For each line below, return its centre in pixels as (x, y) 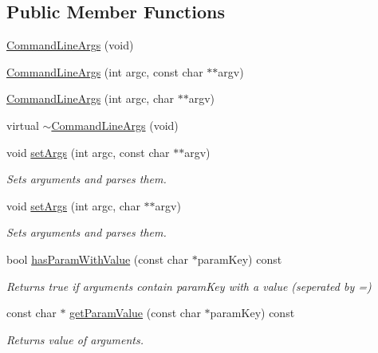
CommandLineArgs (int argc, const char (105, 71)
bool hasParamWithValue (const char (97, 259)
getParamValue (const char (135, 313)
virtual (23, 125)
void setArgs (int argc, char (73, 205)
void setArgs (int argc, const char (88, 152)
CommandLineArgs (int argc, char (91, 98)
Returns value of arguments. (75, 339)
